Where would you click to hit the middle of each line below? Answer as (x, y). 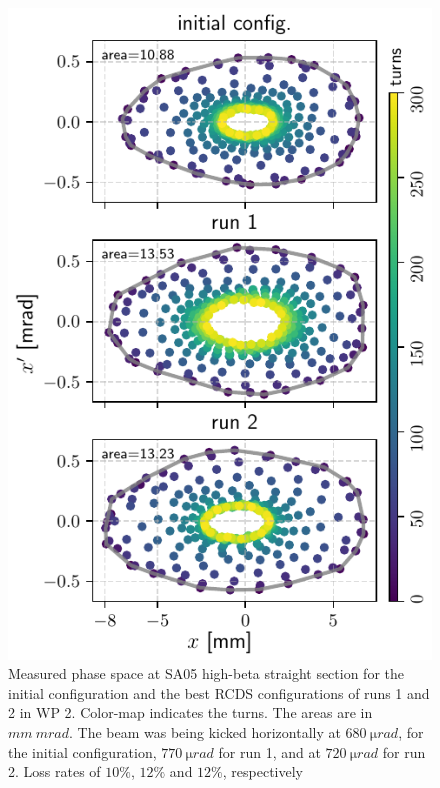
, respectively (262, 771)
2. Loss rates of (54, 771)
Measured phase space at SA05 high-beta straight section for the (206, 673)
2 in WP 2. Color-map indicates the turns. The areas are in (190, 712)
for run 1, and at (269, 751)
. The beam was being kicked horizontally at (205, 732)
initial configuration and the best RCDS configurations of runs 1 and (219, 692)
